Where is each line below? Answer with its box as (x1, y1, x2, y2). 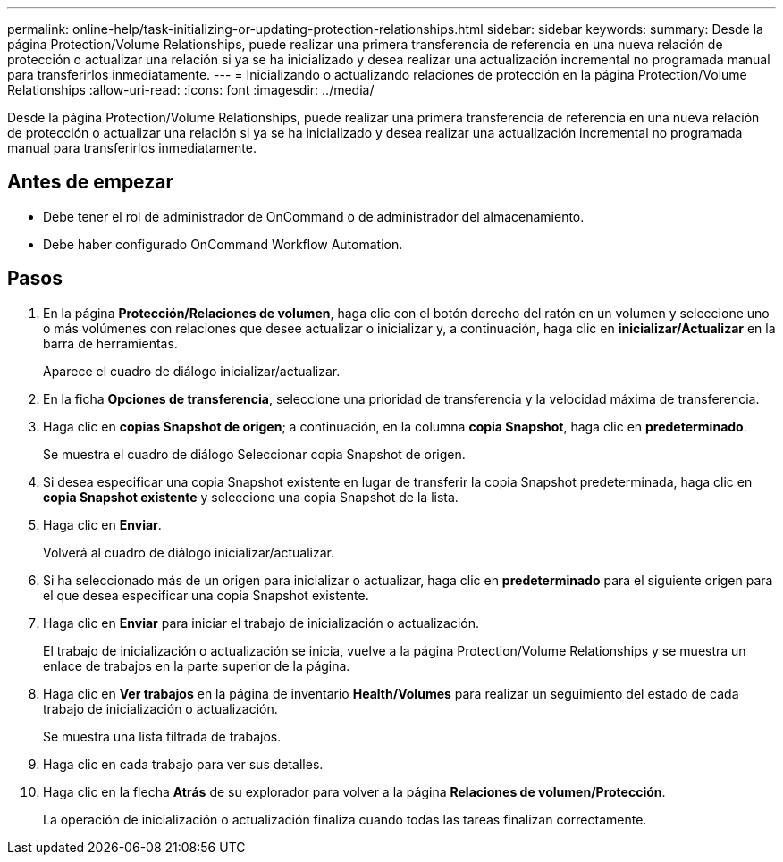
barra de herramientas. (43, 335, 178, 351)
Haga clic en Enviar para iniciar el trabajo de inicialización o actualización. (43, 615, 480, 631)
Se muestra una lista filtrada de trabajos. (43, 728, 282, 744)
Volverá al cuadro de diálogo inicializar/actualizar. (43, 544, 334, 560)
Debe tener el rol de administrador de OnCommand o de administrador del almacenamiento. (43, 208, 585, 224)
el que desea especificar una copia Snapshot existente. (43, 587, 369, 603)
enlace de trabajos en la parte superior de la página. (43, 657, 350, 674)
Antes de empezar (7, 171, 173, 194)
